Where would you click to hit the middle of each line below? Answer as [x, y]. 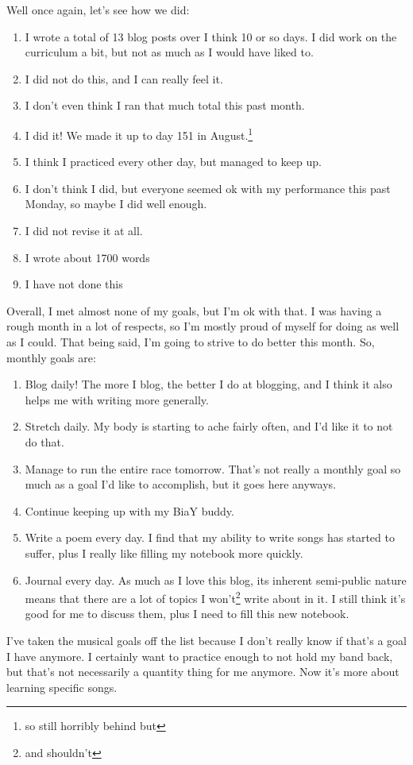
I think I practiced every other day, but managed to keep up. [173, 162]
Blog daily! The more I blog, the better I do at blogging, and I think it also [208, 384]
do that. [44, 441]
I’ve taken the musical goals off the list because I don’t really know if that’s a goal [206, 640]
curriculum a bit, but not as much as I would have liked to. [169, 52]
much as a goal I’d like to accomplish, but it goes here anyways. [180, 484]
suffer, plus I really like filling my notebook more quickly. [164, 552]
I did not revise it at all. [84, 230]
